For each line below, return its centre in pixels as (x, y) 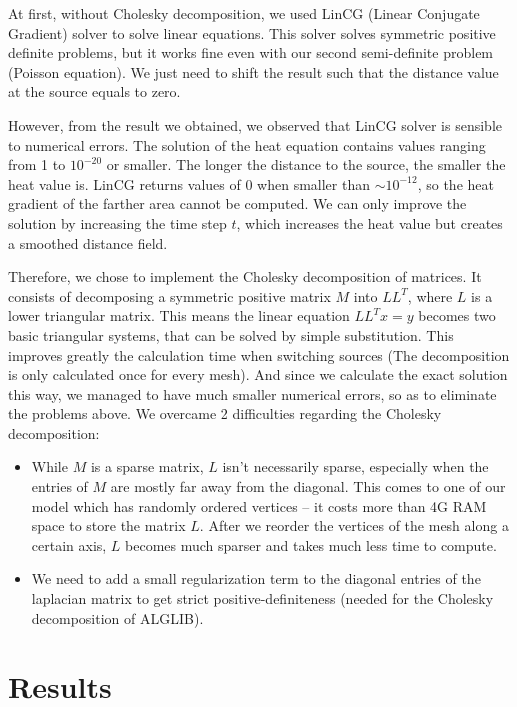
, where (430, 295)
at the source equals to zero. (94, 91)
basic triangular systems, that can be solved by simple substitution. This (231, 334)
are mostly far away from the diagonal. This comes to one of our (308, 486)
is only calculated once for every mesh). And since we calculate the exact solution (258, 374)
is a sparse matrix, (147, 466)
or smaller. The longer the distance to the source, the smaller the (306, 164)
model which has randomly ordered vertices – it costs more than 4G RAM (259, 505)
